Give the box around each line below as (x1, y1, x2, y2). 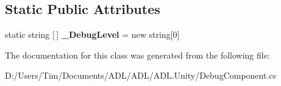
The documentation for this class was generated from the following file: (5, 48, 270, 61)
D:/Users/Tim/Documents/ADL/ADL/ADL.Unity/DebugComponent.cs (5, 69, 277, 82)
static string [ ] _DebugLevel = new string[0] (5, 28, 180, 41)
